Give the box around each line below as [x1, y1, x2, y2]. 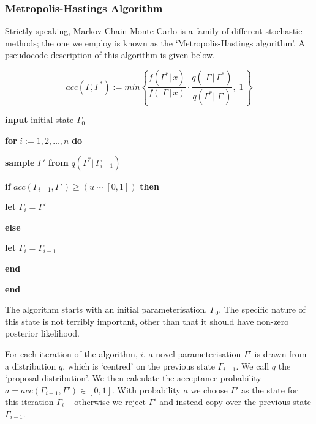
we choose [190, 383, 228, 396]
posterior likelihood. [5, 327, 80, 340]
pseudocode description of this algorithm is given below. [5, 48, 216, 61]
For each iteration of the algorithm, [5, 347, 138, 360]
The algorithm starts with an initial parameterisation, [5, 303, 208, 316]
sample [5, 155, 35, 168]
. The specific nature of [219, 303, 306, 316]
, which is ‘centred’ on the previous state [62, 359, 216, 372]
